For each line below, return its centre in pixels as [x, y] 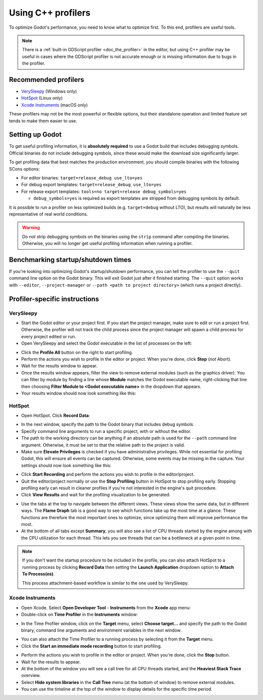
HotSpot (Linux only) [42, 98]
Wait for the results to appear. [51, 662]
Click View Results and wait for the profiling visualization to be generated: [96, 495]
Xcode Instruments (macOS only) [55, 105]
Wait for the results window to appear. [59, 366]
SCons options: [24, 169]
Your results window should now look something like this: [79, 393]
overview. [31, 676]
